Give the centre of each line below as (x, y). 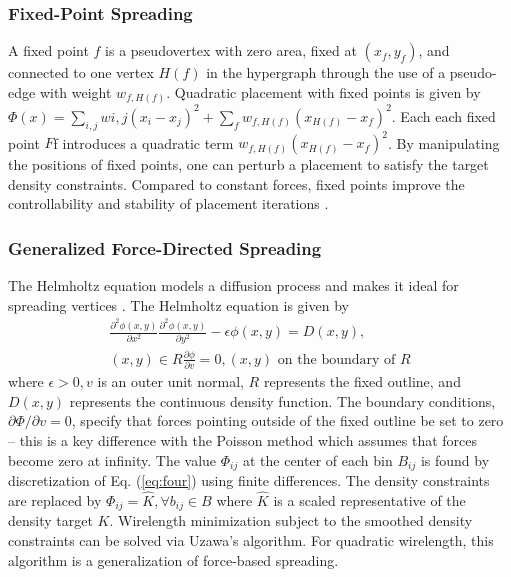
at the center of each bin (317, 459)
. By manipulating (444, 142)
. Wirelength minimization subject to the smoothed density (291, 520)
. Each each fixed (443, 115)
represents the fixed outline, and (362, 381)
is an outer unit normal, (170, 381)
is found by (455, 459)
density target (50, 520)
